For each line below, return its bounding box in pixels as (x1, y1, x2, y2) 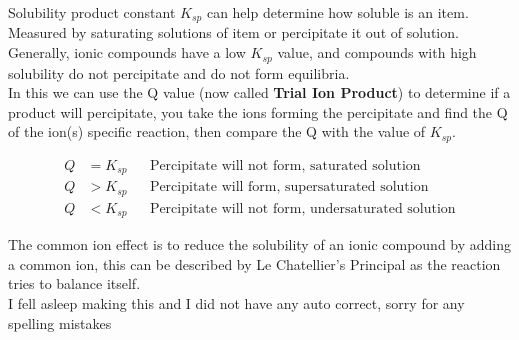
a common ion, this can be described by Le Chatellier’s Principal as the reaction (8, 253, 501, 274)
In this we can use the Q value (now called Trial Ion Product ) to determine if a (8, 82, 511, 103)
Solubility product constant (8, 2, 176, 22)
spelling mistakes (8, 312, 112, 333)
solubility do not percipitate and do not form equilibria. (8, 62, 350, 83)
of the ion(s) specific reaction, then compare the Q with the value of (8, 121, 426, 142)
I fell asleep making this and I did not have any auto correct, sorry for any (8, 292, 465, 313)
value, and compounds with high (277, 42, 477, 63)
